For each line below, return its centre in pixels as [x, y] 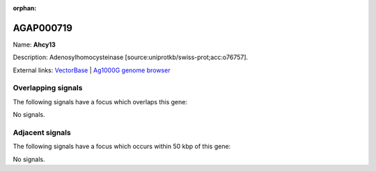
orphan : [25, 8]
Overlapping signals [48, 88]
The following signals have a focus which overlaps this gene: [100, 101]
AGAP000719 [43, 28]
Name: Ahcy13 [34, 44]
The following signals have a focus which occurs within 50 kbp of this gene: [122, 147]
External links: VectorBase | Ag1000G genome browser [92, 70]
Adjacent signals [42, 132]
